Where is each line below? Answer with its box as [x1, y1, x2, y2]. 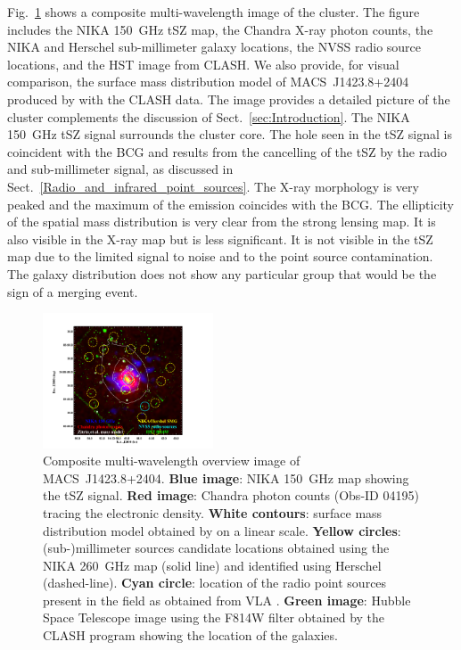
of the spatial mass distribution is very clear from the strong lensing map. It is [7, 212, 436, 231]
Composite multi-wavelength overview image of [43, 451, 300, 470]
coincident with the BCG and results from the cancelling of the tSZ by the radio [7, 142, 447, 160]
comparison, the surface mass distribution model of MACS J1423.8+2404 [7, 72, 409, 91]
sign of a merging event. [7, 282, 138, 300]
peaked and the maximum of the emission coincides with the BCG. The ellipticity [7, 194, 454, 213]
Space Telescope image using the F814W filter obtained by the [43, 608, 385, 627]
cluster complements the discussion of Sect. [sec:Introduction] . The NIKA [7, 107, 410, 126]
